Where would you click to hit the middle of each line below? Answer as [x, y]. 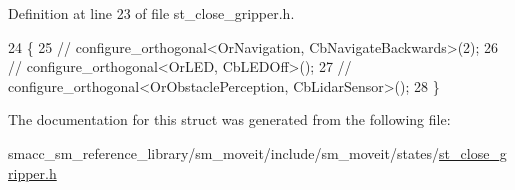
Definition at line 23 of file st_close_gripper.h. [151, 13]
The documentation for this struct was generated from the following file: [229, 119]
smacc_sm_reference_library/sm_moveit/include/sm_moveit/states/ [224, 152]
